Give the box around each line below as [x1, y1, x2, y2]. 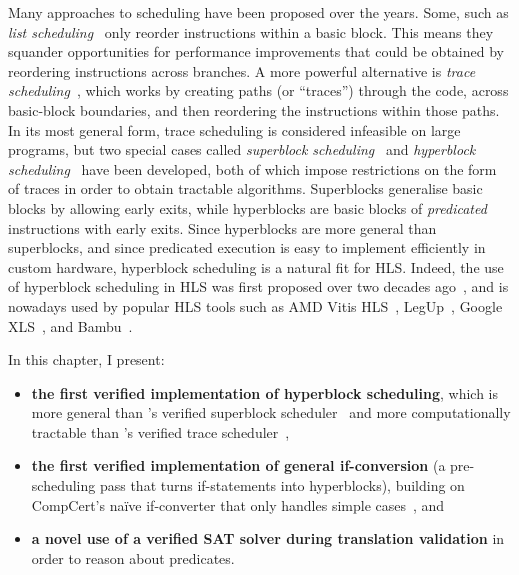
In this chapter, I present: [8, 349, 165, 370]
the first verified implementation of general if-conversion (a [31, 455, 446, 476]
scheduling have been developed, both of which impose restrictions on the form [8, 158, 497, 179]
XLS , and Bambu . [8, 315, 133, 336]
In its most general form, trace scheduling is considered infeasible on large [8, 119, 461, 140]
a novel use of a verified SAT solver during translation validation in [31, 528, 505, 549]
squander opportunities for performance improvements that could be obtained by [8, 41, 504, 62]
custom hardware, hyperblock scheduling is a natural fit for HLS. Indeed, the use [8, 256, 504, 277]
